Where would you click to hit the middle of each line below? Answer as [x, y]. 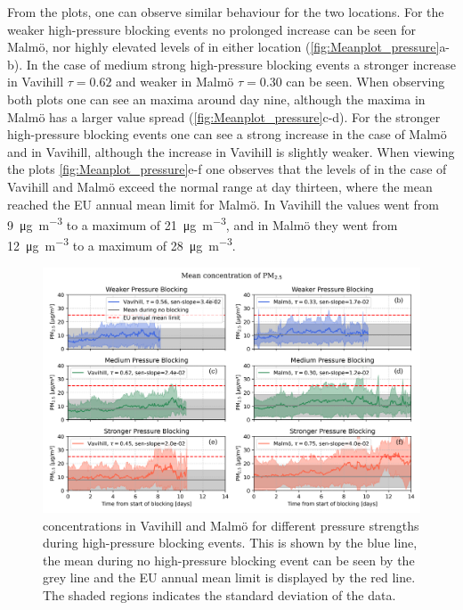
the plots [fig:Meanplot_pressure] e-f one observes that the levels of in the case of [227, 169]
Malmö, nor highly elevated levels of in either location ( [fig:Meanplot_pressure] [223, 47]
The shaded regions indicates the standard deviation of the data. [219, 594]
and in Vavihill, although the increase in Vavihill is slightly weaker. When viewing [231, 151]
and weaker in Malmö [175, 82]
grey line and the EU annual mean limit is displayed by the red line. [229, 577]
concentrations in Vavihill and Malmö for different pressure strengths [231, 525]
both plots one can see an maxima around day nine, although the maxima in [216, 99]
